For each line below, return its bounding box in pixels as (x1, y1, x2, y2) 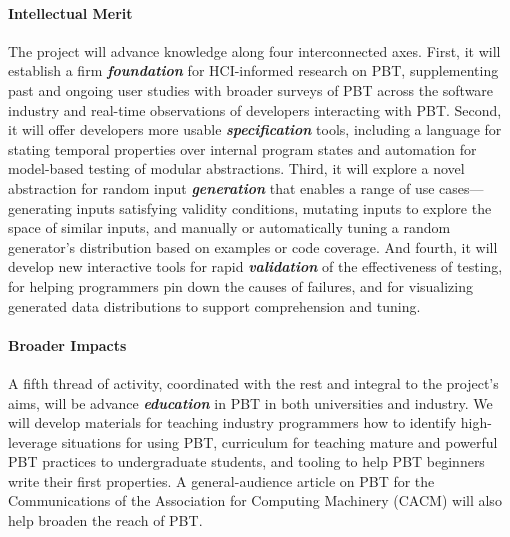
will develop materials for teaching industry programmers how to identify (8, 412, 457, 433)
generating (8, 197, 72, 218)
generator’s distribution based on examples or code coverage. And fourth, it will (8, 236, 498, 257)
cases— (439, 177, 484, 198)
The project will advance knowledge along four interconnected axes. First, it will (8, 40, 501, 61)
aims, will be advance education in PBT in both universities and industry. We (8, 392, 493, 413)
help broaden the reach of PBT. (8, 510, 203, 531)
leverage (8, 431, 58, 452)
